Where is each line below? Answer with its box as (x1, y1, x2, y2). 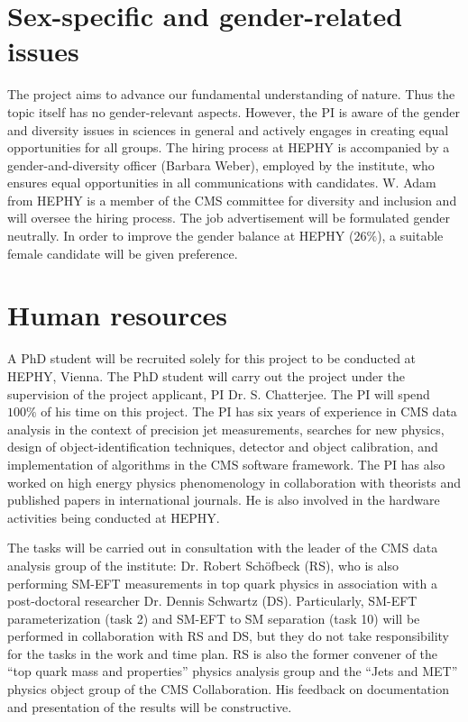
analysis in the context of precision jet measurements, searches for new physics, (7, 419, 445, 438)
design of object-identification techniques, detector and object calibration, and (7, 437, 438, 456)
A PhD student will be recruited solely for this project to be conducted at (7, 349, 417, 368)
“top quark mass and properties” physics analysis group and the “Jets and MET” (7, 662, 458, 681)
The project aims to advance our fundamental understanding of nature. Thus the (7, 85, 455, 104)
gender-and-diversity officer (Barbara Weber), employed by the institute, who (7, 155, 435, 174)
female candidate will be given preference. (7, 243, 238, 262)
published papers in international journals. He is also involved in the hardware (7, 490, 440, 509)
